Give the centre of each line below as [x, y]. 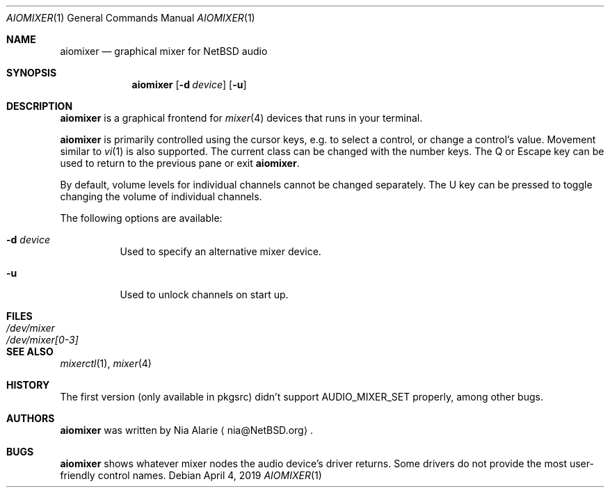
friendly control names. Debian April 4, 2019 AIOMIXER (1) [191, 475]
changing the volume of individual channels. [161, 196]
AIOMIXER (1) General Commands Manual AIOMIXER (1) [131, 18]
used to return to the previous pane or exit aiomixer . [180, 163]
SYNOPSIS [32, 73]
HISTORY [28, 385]
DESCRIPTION [40, 106]
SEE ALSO [30, 351]
